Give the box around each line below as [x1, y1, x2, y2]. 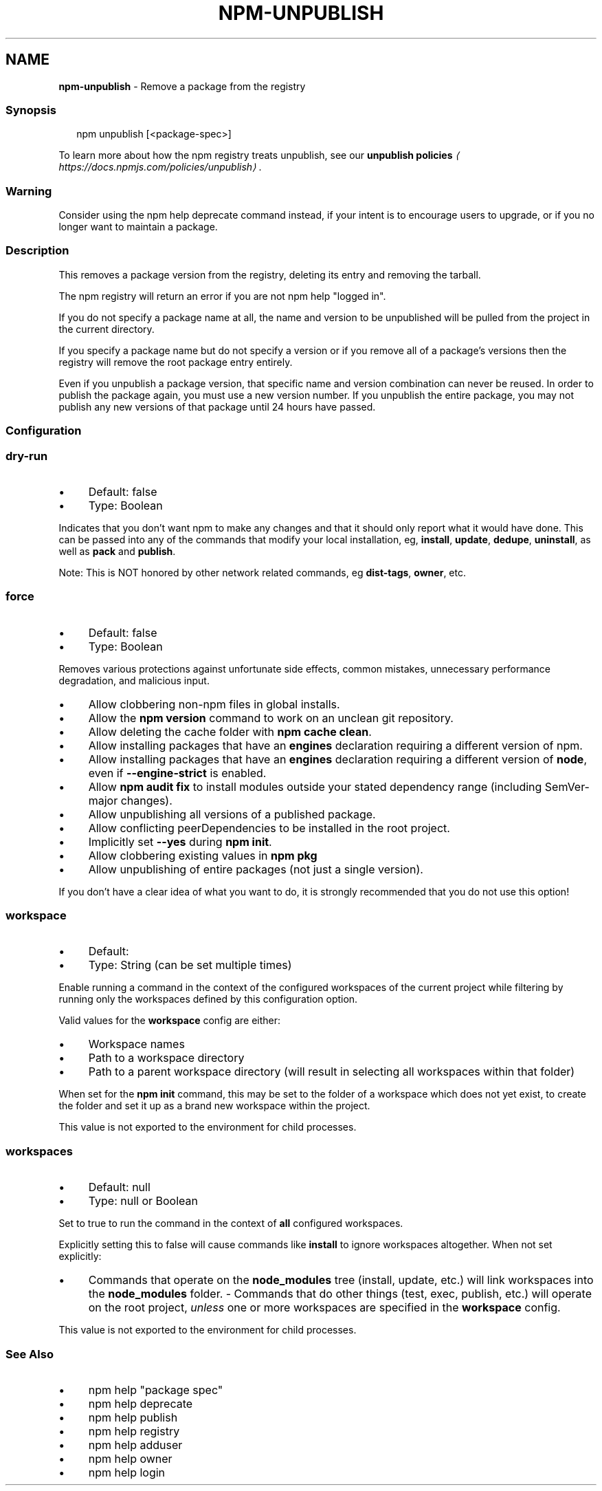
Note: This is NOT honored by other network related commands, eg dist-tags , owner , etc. [58, 566, 466, 578]
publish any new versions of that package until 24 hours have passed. [58, 400, 376, 413]
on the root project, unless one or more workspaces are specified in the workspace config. [88, 1300, 561, 1315]
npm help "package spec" [88, 1382, 223, 1397]
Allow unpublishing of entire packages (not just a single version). [88, 862, 423, 876]
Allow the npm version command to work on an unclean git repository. [88, 710, 454, 725]
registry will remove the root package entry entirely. [58, 356, 293, 368]
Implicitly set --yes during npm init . [88, 834, 272, 849]
